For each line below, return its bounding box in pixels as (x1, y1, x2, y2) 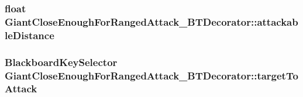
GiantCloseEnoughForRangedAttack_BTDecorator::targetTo (5, 68, 298, 82)
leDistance (5, 27, 54, 42)
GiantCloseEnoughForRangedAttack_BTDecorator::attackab (5, 14, 298, 29)
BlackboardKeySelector (5, 54, 118, 69)
